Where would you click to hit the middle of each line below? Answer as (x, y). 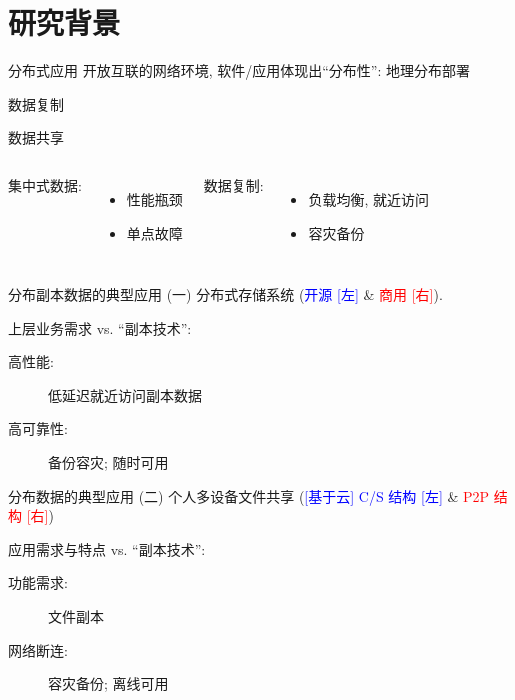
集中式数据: (45, 184)
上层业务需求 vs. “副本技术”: (100, 327)
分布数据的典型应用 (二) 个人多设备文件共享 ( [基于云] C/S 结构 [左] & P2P (249, 495)
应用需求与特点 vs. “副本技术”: (107, 548)
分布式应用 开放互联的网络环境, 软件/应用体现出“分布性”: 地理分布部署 (239, 70)
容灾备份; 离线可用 (108, 683)
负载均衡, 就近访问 (368, 198)
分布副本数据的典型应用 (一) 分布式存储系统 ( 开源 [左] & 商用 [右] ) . (225, 294)
